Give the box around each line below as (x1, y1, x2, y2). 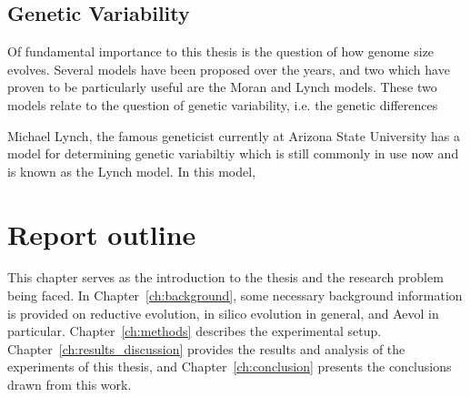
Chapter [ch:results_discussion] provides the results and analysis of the (7, 339, 405, 358)
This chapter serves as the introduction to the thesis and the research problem (7, 268, 444, 287)
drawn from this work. (7, 375, 132, 394)
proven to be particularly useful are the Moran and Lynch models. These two (7, 77, 437, 97)
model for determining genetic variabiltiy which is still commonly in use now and (7, 144, 459, 163)
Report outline (7, 215, 196, 252)
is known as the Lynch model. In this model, (7, 161, 256, 180)
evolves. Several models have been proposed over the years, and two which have (7, 59, 450, 78)
